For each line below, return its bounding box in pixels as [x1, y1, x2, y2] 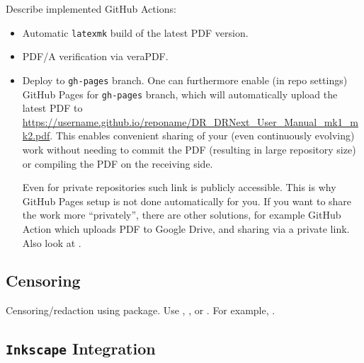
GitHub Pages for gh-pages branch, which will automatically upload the [22, 86, 338, 101]
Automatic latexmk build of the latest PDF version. [22, 25, 249, 40]
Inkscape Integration [6, 338, 156, 359]
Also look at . [22, 235, 81, 250]
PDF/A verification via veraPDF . [22, 49, 169, 64]
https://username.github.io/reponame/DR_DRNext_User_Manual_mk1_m [22, 114, 358, 129]
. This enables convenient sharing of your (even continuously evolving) [50, 128, 355, 143]
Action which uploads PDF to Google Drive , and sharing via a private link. [22, 221, 350, 236]
